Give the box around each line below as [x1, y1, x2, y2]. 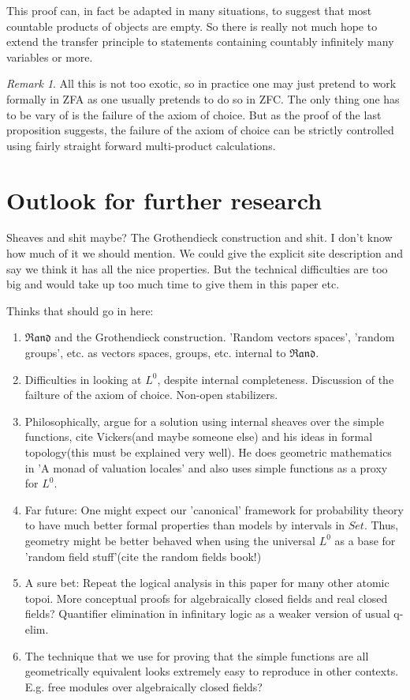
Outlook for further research [6, 183, 322, 216]
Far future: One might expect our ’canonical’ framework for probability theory [24, 501, 404, 517]
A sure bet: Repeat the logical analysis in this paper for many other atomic [24, 574, 389, 591]
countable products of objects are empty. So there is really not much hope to [6, 17, 378, 34]
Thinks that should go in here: [6, 302, 154, 318]
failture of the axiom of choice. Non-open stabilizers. [24, 386, 278, 403]
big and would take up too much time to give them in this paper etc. [6, 276, 340, 292]
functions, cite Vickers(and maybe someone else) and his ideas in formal [24, 428, 373, 445]
